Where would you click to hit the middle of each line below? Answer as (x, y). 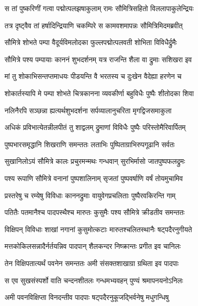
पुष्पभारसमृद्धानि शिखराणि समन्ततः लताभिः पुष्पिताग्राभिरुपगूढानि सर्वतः (90, 144)
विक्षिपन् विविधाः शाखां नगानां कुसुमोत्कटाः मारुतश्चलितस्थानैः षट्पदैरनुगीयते (98, 229)
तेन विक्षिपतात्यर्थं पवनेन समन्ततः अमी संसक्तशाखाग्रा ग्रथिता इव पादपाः (92, 263)
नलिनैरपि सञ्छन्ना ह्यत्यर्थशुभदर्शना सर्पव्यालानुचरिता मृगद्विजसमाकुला (88, 110)
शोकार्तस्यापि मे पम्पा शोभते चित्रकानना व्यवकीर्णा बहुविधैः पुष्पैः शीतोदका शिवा (99, 93)
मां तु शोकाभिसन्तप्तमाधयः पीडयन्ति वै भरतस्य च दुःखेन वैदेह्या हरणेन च (93, 76)
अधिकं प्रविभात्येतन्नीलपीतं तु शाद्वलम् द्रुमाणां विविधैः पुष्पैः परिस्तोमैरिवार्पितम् (95, 127)
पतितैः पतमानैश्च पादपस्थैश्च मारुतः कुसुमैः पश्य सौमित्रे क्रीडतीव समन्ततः (95, 212)
